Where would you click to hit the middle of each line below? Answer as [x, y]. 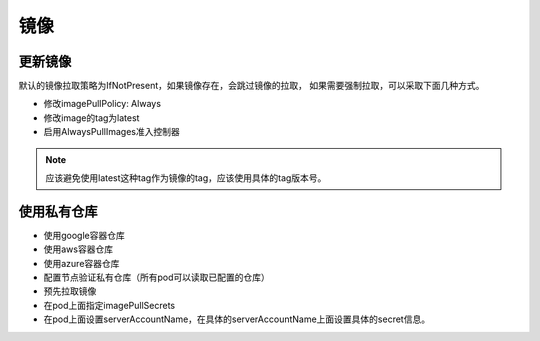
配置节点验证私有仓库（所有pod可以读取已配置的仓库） [156, 277]
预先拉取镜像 [70, 291]
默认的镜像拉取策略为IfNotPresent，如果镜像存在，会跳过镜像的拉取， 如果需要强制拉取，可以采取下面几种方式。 [251, 86]
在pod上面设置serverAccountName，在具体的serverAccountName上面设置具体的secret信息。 [236, 319]
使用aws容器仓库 [78, 249]
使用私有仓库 [58, 211]
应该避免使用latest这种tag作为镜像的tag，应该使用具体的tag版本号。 [186, 178]
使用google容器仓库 [84, 235]
